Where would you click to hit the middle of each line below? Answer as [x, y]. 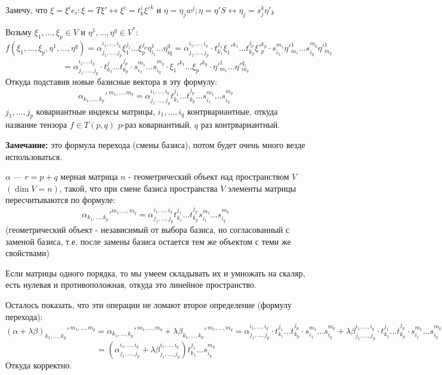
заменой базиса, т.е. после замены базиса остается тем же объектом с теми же [148, 241]
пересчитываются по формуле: [61, 200]
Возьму [19, 31]
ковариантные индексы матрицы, [95, 111]
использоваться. [34, 156]
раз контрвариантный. [240, 125]
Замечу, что [27, 10]
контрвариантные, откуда [232, 111]
